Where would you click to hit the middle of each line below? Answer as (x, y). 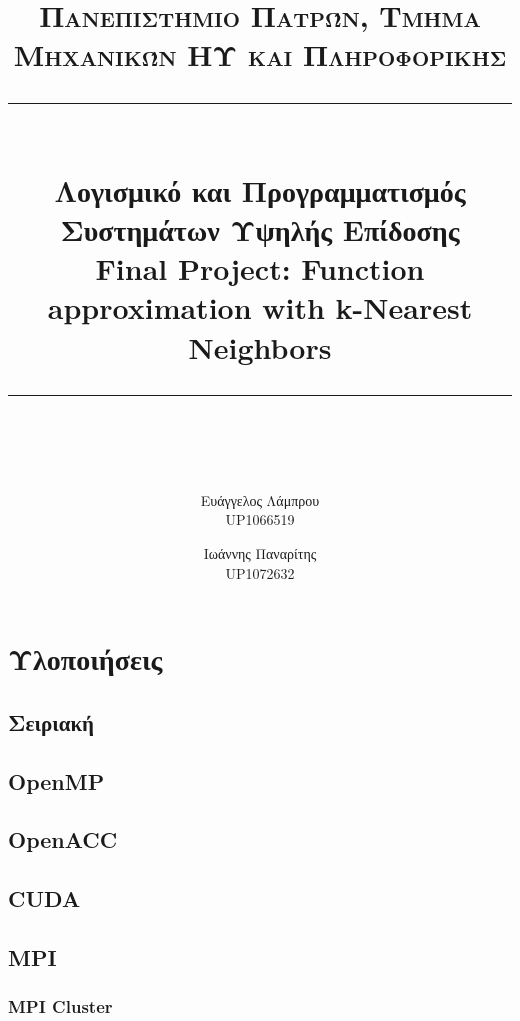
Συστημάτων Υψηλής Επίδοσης (260, 228)
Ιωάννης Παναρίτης (260, 553)
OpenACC (63, 839)
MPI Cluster (60, 1006)
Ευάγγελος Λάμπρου (260, 499)
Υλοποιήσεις (85, 658)
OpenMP (56, 780)
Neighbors (260, 346)
